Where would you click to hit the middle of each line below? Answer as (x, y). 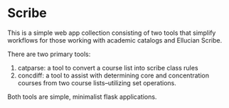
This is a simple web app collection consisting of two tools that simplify (112, 33)
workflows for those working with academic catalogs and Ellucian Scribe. (115, 40)
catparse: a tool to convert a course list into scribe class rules (108, 67)
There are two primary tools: (49, 54)
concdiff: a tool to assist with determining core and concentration (113, 75)
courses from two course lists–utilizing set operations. (97, 82)
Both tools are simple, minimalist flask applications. (82, 97)
